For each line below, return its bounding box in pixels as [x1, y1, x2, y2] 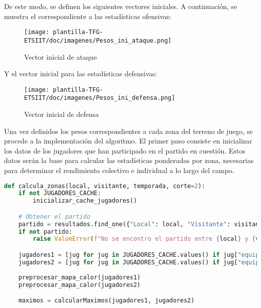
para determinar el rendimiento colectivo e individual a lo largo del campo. [4, 165, 234, 175]
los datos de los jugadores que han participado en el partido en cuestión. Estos [4, 145, 245, 156]
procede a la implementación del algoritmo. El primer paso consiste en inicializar [4, 135, 252, 146]
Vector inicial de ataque [24, 51, 97, 62]
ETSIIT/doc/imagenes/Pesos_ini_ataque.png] [24, 37, 172, 44]
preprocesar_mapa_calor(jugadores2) [18, 281, 141, 288]
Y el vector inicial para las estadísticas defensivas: [4, 68, 158, 79]
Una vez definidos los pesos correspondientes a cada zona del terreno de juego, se [4, 125, 253, 136]
